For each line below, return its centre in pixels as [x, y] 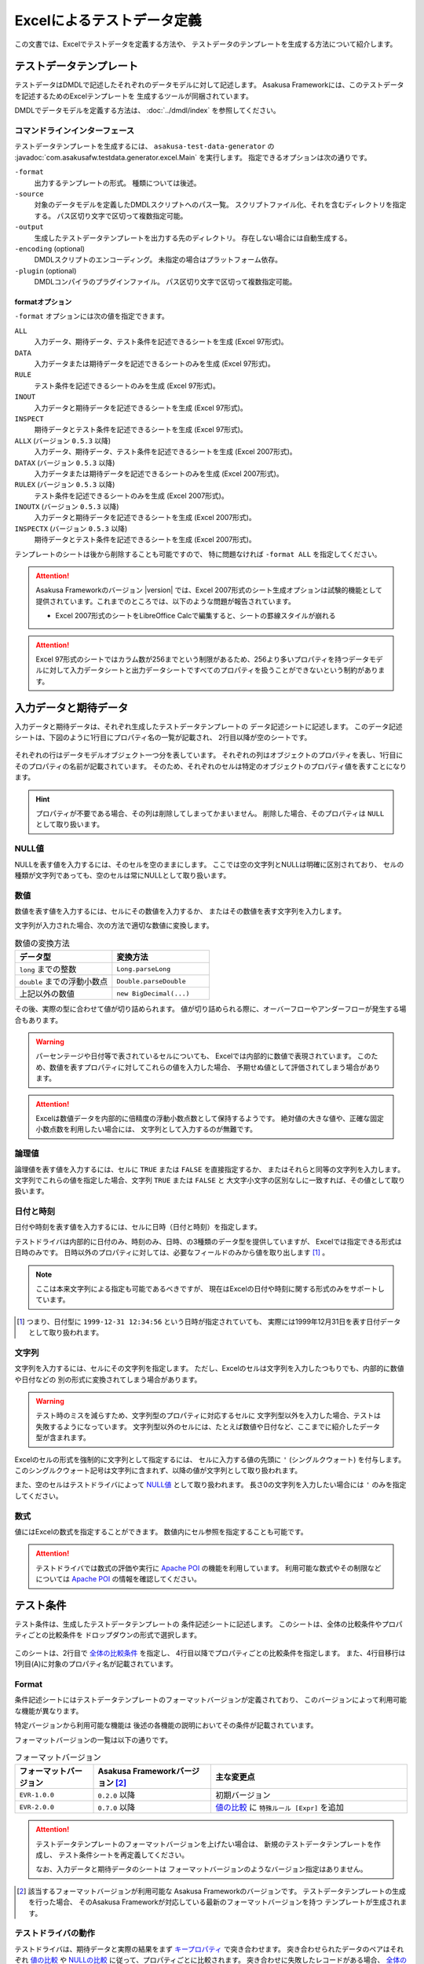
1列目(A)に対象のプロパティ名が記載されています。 [96, 1664]
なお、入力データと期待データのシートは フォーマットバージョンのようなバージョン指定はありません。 [201, 1869]
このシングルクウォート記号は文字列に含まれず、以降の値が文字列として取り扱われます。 [158, 1471]
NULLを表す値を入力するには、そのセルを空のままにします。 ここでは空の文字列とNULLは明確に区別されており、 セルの [209, 864]
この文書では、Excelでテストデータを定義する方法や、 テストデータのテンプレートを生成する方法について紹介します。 [206, 44]
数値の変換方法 [42, 944]
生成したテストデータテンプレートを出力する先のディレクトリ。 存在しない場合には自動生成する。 [193, 238]
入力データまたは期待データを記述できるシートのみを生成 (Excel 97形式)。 [154, 364]
